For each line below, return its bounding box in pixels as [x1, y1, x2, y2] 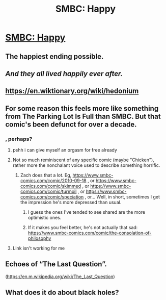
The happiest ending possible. [5, 52, 104, 61]
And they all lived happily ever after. [5, 69, 123, 78]
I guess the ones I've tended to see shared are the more [27, 209, 146, 215]
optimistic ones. [27, 215, 62, 221]
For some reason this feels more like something [5, 104, 159, 113]
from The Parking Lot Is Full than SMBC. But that [5, 112, 161, 120]
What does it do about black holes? [5, 288, 119, 297]
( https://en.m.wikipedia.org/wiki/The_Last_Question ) [5, 273, 116, 280]
